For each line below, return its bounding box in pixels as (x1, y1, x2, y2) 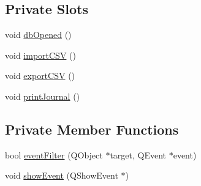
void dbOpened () (5, 28, 72, 41)
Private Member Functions (5, 119, 179, 138)
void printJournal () (5, 89, 80, 102)
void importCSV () (5, 48, 76, 61)
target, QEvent (110, 148, 167, 161)
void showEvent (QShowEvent (5, 169, 118, 182)
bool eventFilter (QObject (5, 148, 103, 161)
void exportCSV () (5, 69, 75, 82)
